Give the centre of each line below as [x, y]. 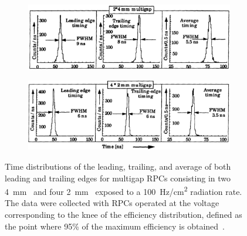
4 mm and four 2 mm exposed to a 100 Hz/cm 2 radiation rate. [123, 191]
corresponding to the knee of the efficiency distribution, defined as [123, 214]
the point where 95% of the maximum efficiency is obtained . [115, 226]
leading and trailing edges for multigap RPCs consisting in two [118, 178]
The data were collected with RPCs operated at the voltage [112, 203]
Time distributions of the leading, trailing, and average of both [118, 166]
